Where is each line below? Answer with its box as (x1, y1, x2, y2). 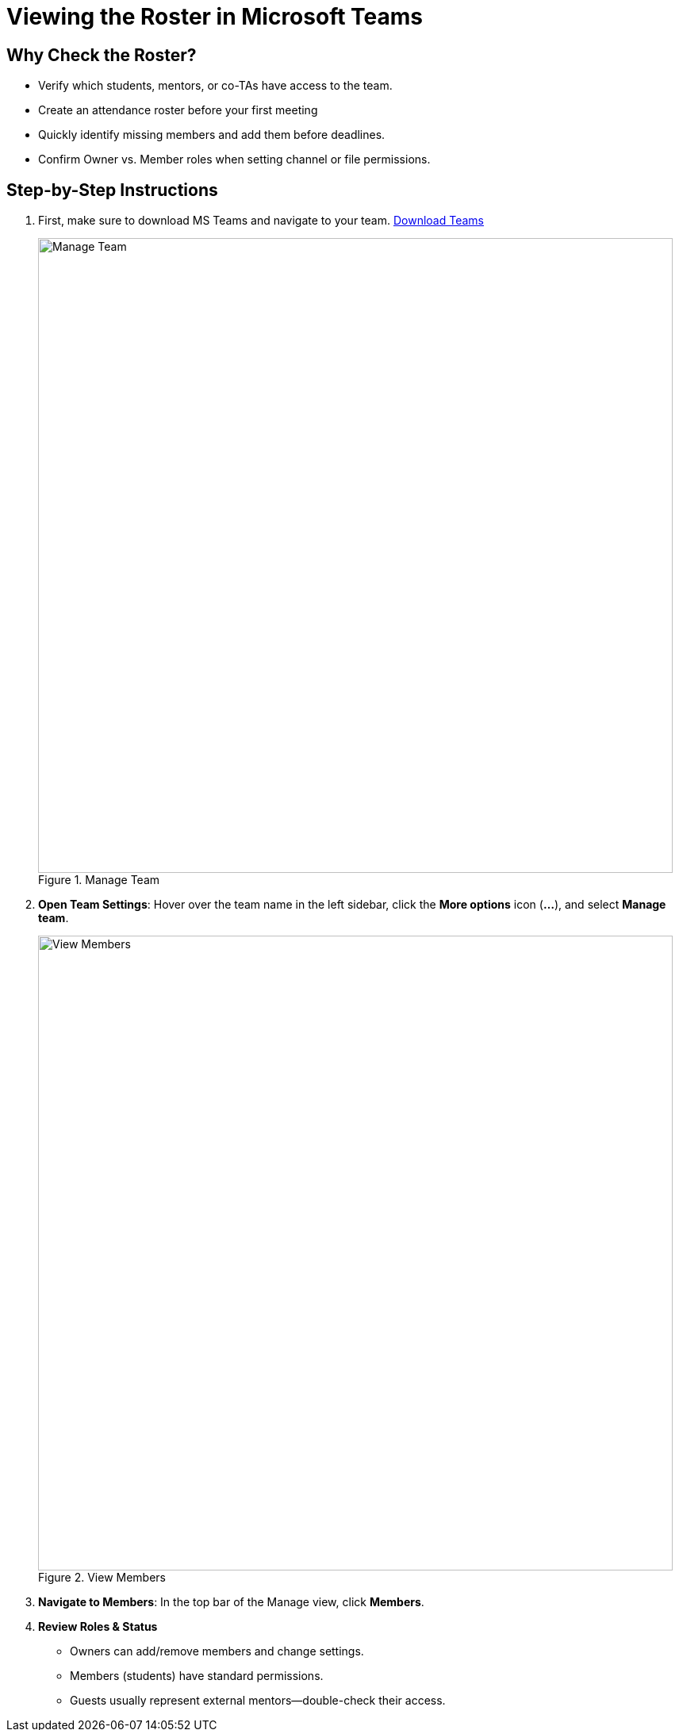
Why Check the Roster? (6, 44, 197, 65)
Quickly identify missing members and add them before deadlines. (38, 128, 386, 142)
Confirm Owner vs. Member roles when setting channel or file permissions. (38, 152, 431, 167)
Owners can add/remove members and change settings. (70, 1644, 364, 1659)
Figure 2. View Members (38, 1570, 166, 1585)
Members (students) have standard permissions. (70, 1669, 324, 1683)
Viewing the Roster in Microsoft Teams (6, 3, 423, 30)
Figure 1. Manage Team (38, 873, 160, 887)
